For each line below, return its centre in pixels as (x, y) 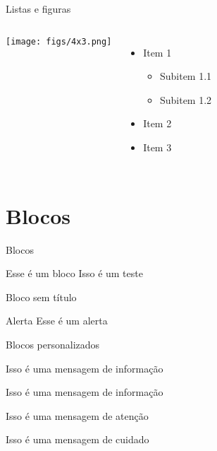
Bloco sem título (41, 297)
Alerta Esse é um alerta (57, 321)
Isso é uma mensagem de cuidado (77, 439)
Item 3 (157, 147)
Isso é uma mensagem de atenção (77, 415)
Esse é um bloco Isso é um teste (74, 273)
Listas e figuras (38, 8)
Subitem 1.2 (186, 99)
